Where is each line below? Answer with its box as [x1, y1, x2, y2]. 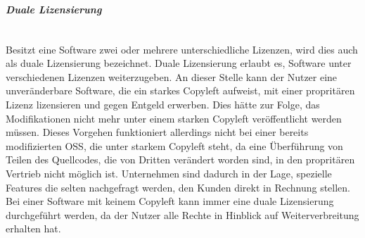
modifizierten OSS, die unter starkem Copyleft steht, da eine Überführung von [6, 138, 343, 153]
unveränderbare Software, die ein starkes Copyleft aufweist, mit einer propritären [6, 83, 355, 98]
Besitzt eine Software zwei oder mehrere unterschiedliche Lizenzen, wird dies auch [6, 42, 358, 56]
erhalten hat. [6, 221, 61, 236]
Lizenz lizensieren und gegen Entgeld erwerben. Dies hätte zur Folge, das [6, 96, 320, 111]
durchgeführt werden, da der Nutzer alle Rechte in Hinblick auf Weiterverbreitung [6, 207, 359, 222]
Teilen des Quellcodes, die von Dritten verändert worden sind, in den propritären [6, 152, 355, 167]
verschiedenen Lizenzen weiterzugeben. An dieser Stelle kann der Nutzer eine [6, 69, 338, 84]
